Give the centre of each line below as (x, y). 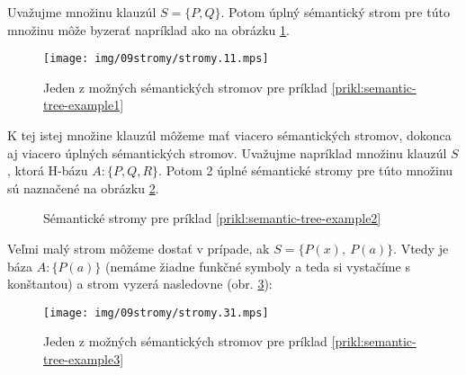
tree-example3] (84, 359)
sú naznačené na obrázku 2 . (83, 187)
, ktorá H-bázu (48, 170)
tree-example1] (84, 105)
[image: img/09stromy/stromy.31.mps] (156, 312)
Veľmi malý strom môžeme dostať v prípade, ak (139, 248)
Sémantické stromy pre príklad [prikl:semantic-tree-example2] (212, 218)
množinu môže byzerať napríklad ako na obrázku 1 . (148, 29)
